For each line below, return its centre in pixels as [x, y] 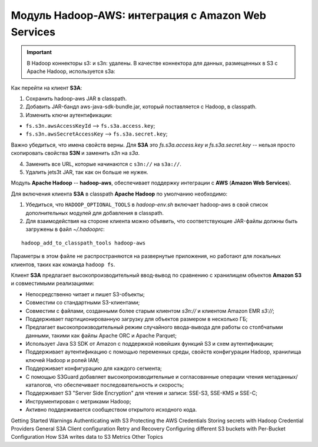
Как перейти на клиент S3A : [47, 88]
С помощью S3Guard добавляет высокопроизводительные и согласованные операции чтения [145, 376]
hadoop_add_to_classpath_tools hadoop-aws [84, 243]
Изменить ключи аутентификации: [69, 115]
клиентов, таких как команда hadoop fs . [63, 264]
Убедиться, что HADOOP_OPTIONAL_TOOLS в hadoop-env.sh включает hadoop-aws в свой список [147, 205]
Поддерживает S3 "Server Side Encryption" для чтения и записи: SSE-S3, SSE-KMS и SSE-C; [141, 393]
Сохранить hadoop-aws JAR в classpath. [76, 98]
